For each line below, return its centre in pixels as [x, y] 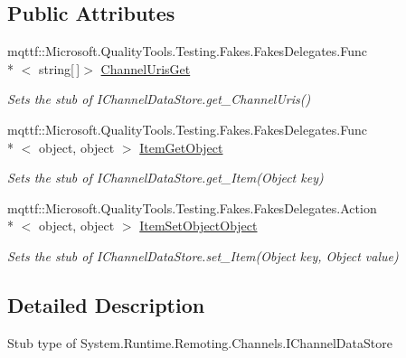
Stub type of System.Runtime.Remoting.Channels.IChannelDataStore [200, 342]
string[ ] [59, 68]
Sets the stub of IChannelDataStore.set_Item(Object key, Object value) [203, 255]
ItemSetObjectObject [198, 226]
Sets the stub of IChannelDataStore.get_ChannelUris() [159, 99]
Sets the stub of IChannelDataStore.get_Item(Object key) [165, 178]
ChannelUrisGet [146, 68]
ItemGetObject [181, 147]
